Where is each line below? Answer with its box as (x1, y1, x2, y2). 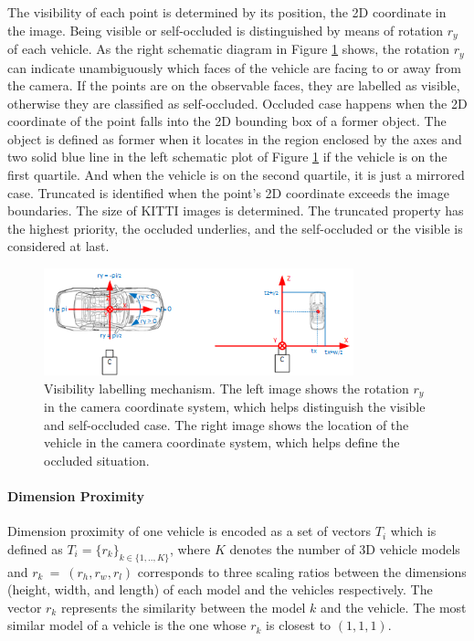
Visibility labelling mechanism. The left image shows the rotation (44, 378, 409, 397)
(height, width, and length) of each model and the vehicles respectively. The (7, 580, 433, 599)
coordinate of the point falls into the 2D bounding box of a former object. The (7, 111, 447, 131)
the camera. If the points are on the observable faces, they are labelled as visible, (7, 76, 460, 95)
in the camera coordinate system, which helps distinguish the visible (44, 397, 426, 416)
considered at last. (7, 236, 110, 256)
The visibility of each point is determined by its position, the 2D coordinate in (7, 3, 447, 21)
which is (390, 521, 437, 541)
